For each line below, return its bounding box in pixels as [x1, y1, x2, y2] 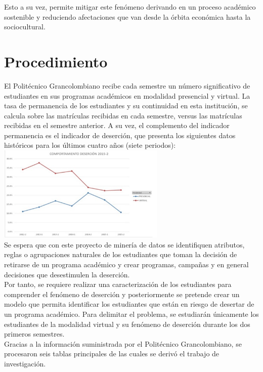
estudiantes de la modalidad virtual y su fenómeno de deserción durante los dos [4, 318, 250, 329]
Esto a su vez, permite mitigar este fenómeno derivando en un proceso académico [4, 2, 256, 12]
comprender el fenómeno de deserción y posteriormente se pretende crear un [4, 288, 240, 299]
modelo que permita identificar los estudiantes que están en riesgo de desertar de [4, 299, 254, 309]
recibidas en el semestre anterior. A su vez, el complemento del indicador [4, 120, 230, 131]
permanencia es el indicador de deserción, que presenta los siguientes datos [4, 130, 236, 140]
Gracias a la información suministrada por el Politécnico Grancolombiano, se [4, 338, 242, 349]
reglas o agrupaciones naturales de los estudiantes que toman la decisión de [4, 249, 237, 260]
